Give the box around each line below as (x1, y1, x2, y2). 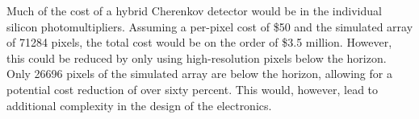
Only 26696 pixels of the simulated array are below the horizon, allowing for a (6, 65, 392, 82)
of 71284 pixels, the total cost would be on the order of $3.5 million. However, (6, 34, 392, 51)
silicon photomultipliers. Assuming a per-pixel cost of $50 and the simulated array (6, 18, 413, 35)
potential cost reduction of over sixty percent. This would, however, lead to (6, 80, 379, 97)
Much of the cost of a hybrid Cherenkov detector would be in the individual (6, 2, 382, 18)
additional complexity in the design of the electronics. (6, 96, 272, 113)
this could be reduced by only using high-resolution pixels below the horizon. (6, 49, 387, 66)
